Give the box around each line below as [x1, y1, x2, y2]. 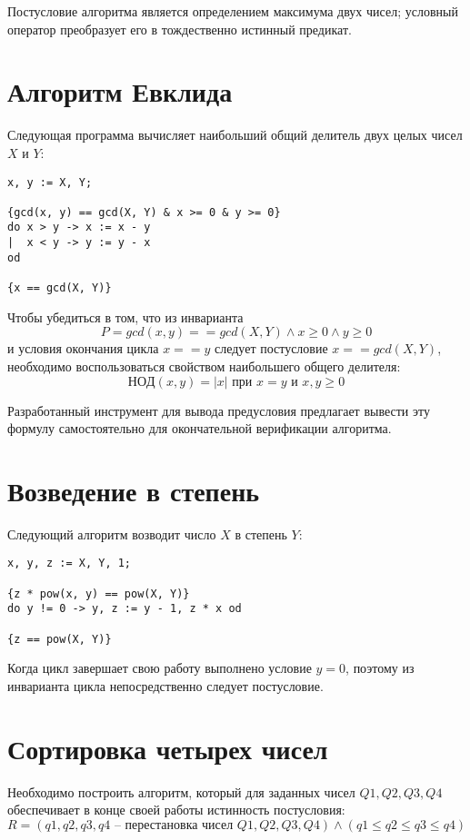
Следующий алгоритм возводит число [7, 524, 216, 543]
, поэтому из [345, 658, 415, 677]
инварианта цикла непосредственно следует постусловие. [7, 676, 324, 695]
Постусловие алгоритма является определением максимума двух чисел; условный [7, 2, 458, 20]
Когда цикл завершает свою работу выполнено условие [7, 658, 312, 677]
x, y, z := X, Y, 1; [7, 557, 132, 570]
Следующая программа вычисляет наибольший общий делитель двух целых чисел [7, 125, 463, 144]
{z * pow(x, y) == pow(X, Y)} [7, 587, 190, 600]
